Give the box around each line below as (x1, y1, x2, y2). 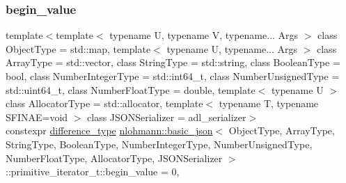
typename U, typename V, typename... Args (109, 28, 299, 42)
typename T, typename (219, 96, 319, 111)
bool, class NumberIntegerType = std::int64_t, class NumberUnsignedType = (6, 69, 340, 83)
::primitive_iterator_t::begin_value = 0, (6, 164, 180, 179)
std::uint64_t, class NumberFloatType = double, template (6, 82, 255, 97)
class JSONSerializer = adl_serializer (87, 109, 246, 124)
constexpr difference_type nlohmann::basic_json (6, 123, 213, 138)
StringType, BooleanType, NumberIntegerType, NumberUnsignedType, (6, 136, 313, 151)
